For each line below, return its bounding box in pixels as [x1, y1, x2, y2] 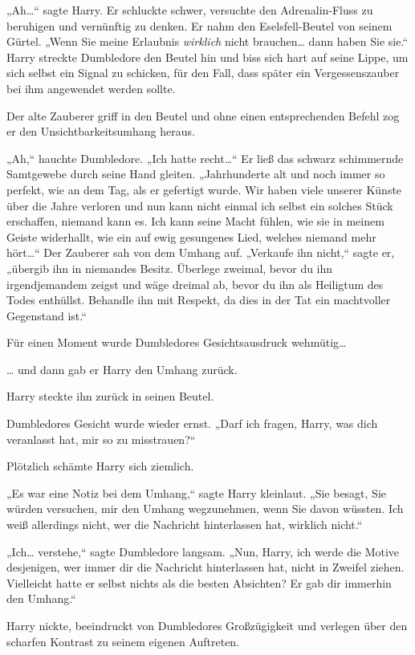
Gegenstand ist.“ [6, 307, 87, 323]
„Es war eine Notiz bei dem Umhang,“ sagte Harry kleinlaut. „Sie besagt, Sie [6, 484, 387, 501]
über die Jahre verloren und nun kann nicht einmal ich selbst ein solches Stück [6, 197, 393, 214]
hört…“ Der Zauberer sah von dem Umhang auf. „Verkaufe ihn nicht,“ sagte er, [6, 244, 395, 261]
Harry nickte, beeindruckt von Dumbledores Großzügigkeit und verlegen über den [6, 617, 408, 633]
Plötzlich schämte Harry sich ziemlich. [6, 458, 194, 474]
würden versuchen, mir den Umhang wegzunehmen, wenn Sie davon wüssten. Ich [6, 500, 404, 517]
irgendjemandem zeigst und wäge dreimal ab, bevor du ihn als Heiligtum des [6, 275, 384, 292]
